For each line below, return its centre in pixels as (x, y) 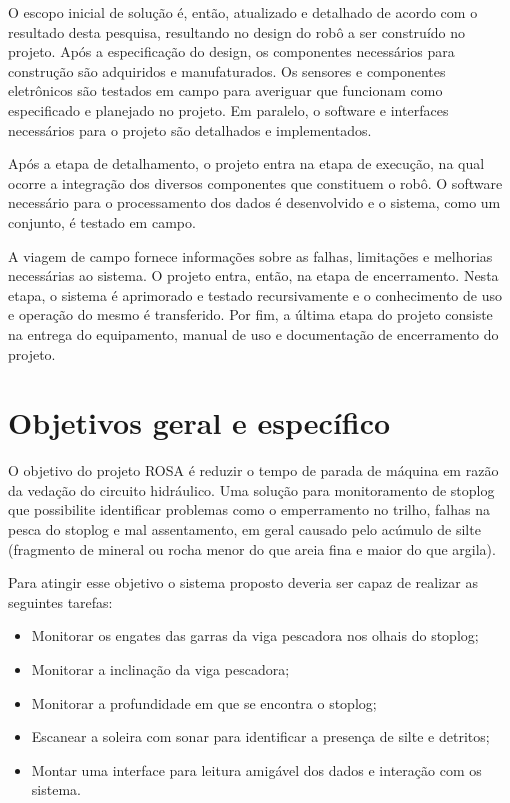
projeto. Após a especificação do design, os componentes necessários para (231, 51)
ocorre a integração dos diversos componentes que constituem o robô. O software (255, 182)
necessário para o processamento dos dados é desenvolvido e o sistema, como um (254, 202)
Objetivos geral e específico (199, 422)
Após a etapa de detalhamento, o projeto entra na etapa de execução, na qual (246, 163)
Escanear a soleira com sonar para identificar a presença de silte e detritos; (260, 736)
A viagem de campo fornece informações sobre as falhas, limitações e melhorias (250, 255)
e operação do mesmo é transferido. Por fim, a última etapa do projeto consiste (250, 314)
